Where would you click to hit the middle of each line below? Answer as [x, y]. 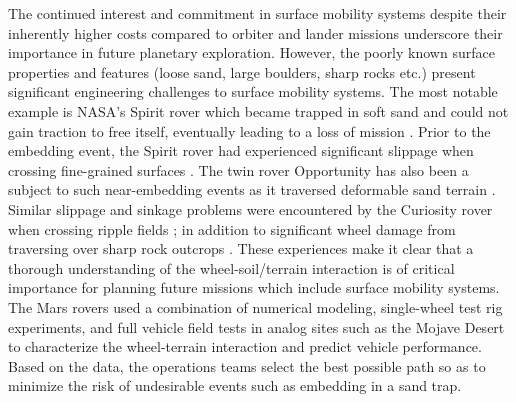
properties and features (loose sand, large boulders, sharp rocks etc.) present [242, 71]
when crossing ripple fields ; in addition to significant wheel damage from [232, 228]
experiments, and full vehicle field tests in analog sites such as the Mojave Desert [256, 326]
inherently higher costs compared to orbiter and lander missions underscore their [255, 32]
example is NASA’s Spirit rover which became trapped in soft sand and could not [258, 110]
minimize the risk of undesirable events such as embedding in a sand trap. [235, 385]
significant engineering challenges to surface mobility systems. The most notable [253, 91]
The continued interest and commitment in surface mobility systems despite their [257, 13]
